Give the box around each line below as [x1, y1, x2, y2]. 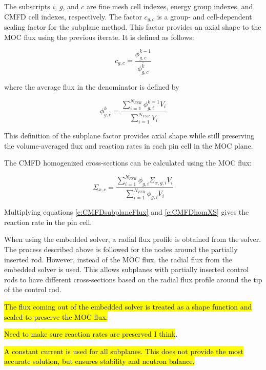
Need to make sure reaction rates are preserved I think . [4, 328, 178, 339]
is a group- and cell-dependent [157, 11, 252, 22]
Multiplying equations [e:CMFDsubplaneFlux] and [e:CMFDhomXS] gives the [4, 207, 249, 217]
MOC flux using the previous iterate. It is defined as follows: [4, 31, 194, 42]
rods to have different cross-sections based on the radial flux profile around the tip [4, 274, 262, 284]
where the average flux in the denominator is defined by [4, 81, 179, 92]
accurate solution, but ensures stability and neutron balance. [4, 356, 195, 366]
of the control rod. [4, 284, 62, 295]
